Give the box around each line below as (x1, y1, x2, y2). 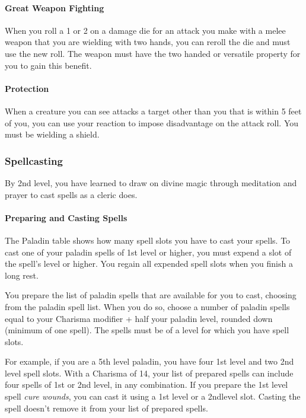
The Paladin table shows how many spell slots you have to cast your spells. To (5, 234, 291, 246)
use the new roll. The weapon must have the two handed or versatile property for (5, 47, 301, 59)
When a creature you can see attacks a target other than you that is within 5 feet (5, 104, 302, 117)
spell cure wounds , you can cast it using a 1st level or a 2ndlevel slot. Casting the (5, 390, 301, 403)
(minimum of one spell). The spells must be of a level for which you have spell (5, 324, 289, 336)
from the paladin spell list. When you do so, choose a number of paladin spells (5, 300, 290, 312)
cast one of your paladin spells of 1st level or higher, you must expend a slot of (5, 245, 292, 258)
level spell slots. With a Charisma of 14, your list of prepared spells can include (5, 366, 294, 379)
